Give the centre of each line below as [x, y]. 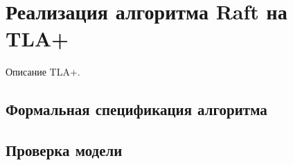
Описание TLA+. [43, 72]
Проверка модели [64, 150]
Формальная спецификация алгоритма [136, 109]
